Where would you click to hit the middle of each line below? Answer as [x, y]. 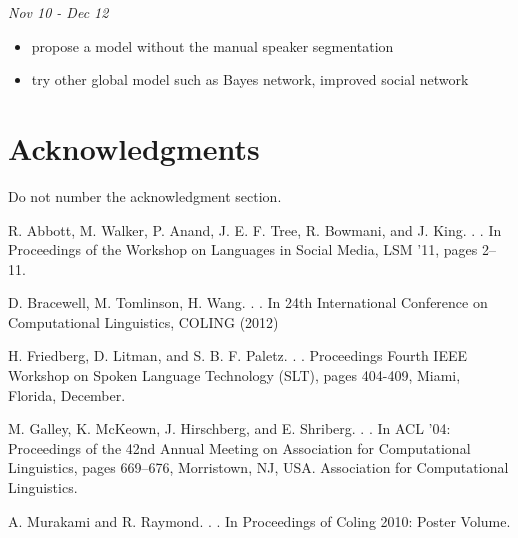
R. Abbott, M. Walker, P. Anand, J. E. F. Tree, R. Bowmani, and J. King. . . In [255, 229]
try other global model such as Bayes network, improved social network [250, 79]
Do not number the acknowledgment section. [145, 195]
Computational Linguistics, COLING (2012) [143, 321]
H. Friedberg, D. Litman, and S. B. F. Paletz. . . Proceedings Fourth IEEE [237, 355]
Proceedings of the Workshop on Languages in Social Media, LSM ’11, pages [243, 249]
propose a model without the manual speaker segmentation [212, 45]
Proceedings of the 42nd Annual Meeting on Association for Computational [239, 447]
